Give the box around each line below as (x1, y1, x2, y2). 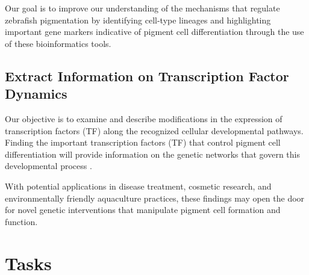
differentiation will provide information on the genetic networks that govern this (5, 147, 300, 160)
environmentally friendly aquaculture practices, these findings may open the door (5, 191, 305, 204)
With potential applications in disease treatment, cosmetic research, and (5, 179, 272, 192)
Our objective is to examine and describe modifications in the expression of (5, 112, 282, 125)
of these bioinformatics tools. (5, 37, 111, 49)
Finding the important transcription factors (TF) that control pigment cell (5, 136, 281, 149)
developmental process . (5, 159, 92, 172)
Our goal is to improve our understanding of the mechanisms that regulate (5, 2, 280, 14)
